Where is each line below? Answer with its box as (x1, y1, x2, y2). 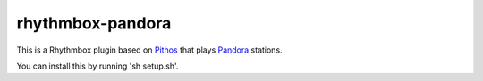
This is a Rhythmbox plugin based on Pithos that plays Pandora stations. (16, 45, 283, 55)
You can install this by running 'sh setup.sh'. (16, 61, 179, 71)
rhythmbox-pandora (16, 13, 172, 33)
